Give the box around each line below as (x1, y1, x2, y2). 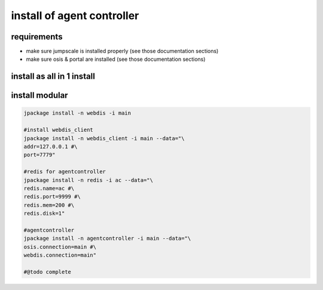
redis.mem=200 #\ (23, 202, 75, 208)
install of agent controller (11, 9, 139, 22)
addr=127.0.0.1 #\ (23, 143, 78, 150)
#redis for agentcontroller (23, 168, 106, 175)
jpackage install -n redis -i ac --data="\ (23, 177, 154, 183)
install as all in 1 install (11, 72, 95, 82)
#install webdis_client (23, 127, 94, 134)
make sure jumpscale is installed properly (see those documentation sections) (26, 48, 219, 55)
